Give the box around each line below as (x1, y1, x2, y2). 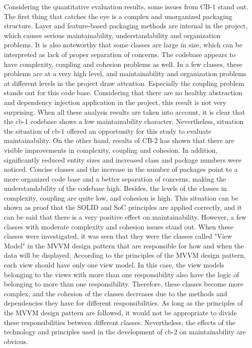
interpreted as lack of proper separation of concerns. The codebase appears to (4, 49, 236, 59)
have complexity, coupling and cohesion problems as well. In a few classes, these (4, 59, 242, 69)
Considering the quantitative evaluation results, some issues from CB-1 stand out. (4, 1, 249, 11)
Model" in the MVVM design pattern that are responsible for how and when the (4, 240, 244, 250)
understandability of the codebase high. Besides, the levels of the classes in (4, 183, 227, 193)
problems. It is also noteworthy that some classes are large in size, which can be (4, 40, 243, 50)
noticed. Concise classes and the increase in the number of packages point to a (4, 164, 238, 174)
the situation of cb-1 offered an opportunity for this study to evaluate (4, 125, 212, 136)
